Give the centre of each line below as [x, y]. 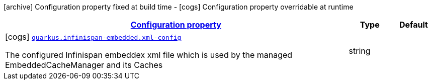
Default [413, 25]
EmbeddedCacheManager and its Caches [84, 65]
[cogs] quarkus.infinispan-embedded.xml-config [93, 37]
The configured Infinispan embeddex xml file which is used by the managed [149, 55]
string [360, 51]
